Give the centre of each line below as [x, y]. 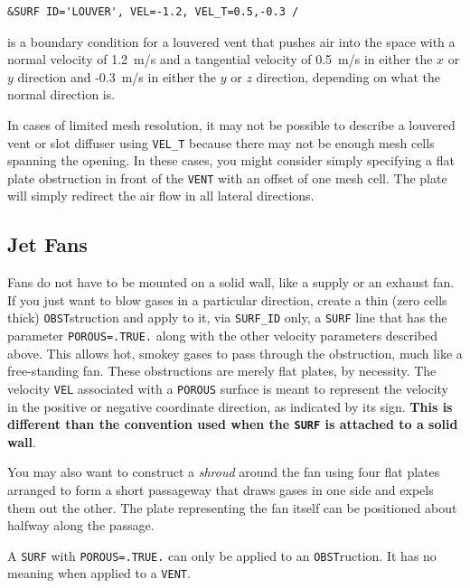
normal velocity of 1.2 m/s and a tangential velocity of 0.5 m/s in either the [220, 59]
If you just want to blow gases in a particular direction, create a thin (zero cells [227, 299]
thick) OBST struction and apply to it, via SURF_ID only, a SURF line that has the [227, 317]
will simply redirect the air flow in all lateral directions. [161, 196]
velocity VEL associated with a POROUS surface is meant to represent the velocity [228, 388]
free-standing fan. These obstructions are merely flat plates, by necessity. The [222, 371]
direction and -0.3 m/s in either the [117, 76]
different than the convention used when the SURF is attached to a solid [233, 424]
